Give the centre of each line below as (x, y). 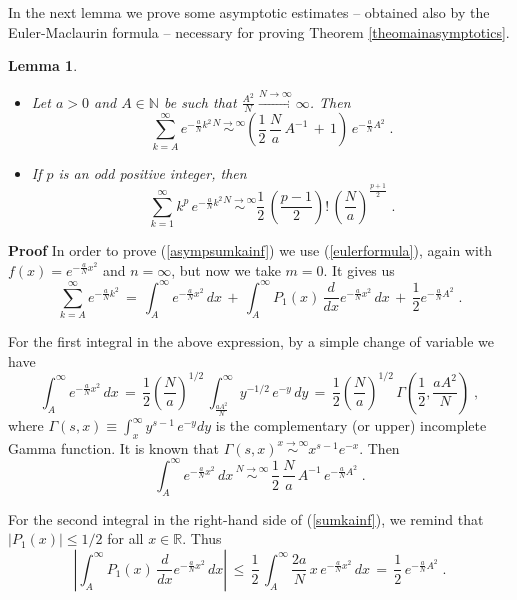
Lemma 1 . (43, 65)
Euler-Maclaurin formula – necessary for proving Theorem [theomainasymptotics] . (259, 31)
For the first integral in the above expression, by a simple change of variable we (251, 341)
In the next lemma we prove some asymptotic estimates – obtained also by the (249, 12)
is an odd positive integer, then (152, 172)
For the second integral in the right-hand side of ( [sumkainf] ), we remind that (246, 518)
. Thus (202, 538)
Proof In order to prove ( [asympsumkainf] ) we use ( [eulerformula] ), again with (250, 250)
